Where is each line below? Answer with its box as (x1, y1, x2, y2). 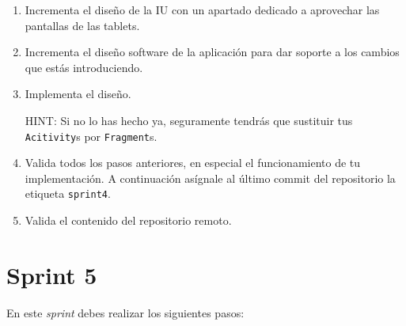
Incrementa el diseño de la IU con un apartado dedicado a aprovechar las (25, 2, 380, 17)
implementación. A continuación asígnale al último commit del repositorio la (25, 169, 396, 186)
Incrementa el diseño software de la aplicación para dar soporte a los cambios (25, 44, 400, 60)
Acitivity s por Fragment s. (25, 127, 157, 144)
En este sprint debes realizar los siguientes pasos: (6, 304, 245, 320)
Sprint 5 (6, 258, 97, 290)
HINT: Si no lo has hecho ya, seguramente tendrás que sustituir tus (25, 112, 353, 128)
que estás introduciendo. (25, 59, 143, 75)
